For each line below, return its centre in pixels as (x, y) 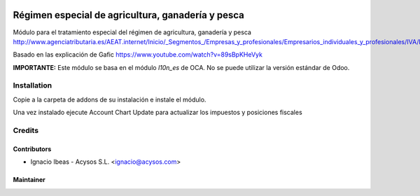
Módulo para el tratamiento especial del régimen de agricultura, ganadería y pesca (132, 32)
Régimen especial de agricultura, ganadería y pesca (129, 15)
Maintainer (29, 180)
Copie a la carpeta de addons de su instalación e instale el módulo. (110, 99)
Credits (26, 130)
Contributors (32, 149)
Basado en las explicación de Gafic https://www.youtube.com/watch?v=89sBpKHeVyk (138, 55)
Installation (33, 85)
